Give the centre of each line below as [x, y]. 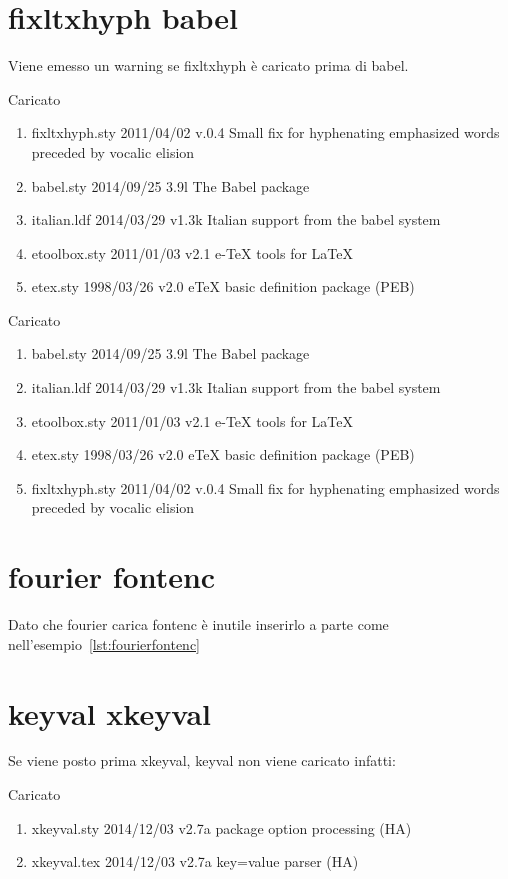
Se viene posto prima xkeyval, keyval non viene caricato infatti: [202, 760]
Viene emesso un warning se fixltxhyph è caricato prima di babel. [208, 65]
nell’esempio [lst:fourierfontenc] [104, 643]
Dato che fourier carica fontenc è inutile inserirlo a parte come [198, 624]
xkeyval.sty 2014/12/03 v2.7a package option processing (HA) [221, 827]
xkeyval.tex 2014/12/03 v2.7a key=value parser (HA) [195, 861]
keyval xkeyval [110, 712]
